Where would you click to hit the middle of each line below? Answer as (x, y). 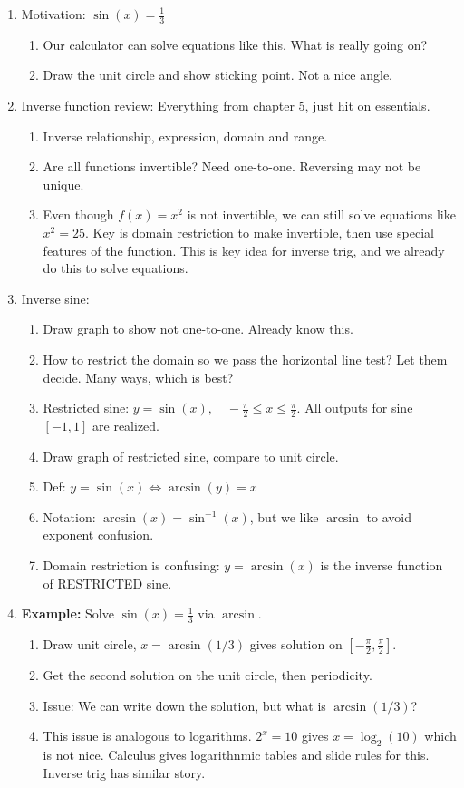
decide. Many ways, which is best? (138, 377)
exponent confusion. (98, 535)
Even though (78, 214)
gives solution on (296, 643)
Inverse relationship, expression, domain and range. (185, 136)
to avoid (389, 516)
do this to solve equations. (116, 268)
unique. (63, 184)
